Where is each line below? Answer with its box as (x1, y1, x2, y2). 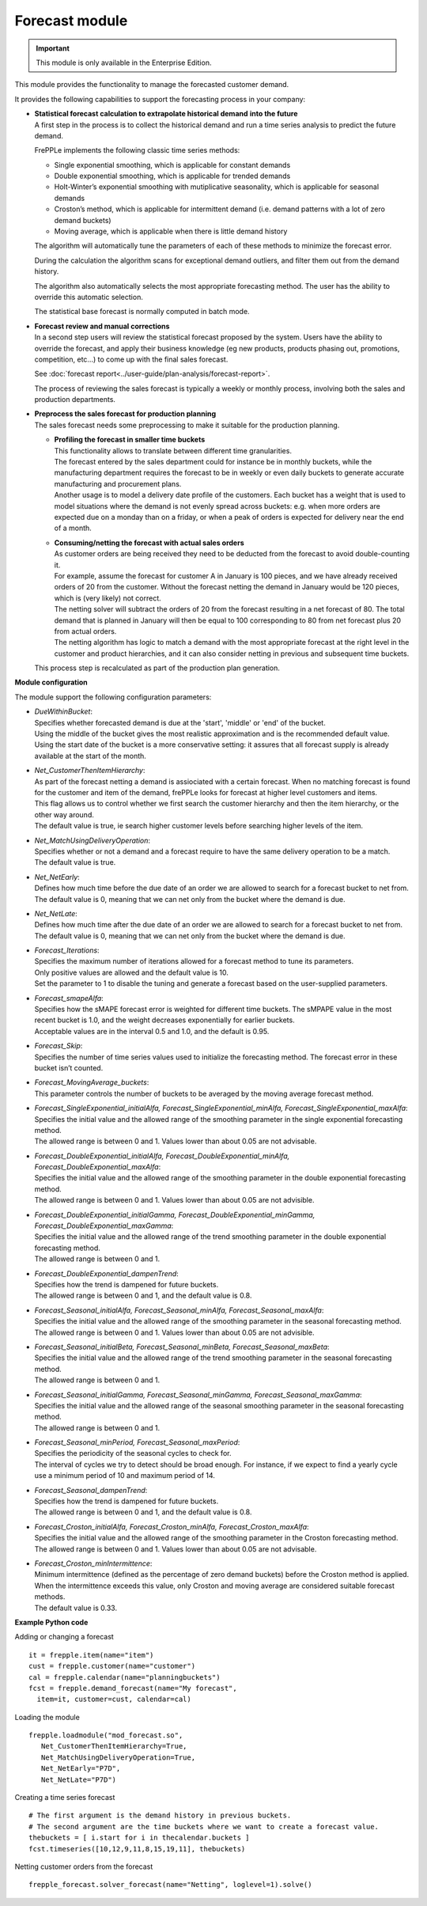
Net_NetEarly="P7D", (40, 1764, 121, 1773)
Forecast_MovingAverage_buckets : (34, 1078, 149, 1087)
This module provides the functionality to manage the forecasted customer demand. (14, 80, 289, 89)
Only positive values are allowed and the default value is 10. (34, 968, 229, 977)
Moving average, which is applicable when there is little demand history (54, 226, 288, 237)
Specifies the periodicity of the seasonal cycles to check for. (34, 1449, 232, 1458)
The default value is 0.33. (34, 1603, 118, 1612)
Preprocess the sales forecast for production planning (34, 409, 217, 419)
